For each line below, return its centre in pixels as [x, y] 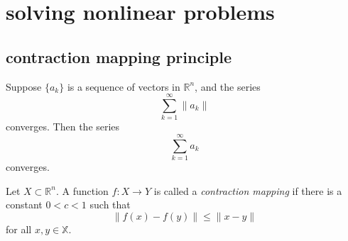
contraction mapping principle [119, 56]
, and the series [228, 86]
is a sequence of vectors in [124, 86]
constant [24, 204]
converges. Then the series [63, 127]
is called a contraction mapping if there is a [248, 190]
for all [19, 229]
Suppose [24, 86]
